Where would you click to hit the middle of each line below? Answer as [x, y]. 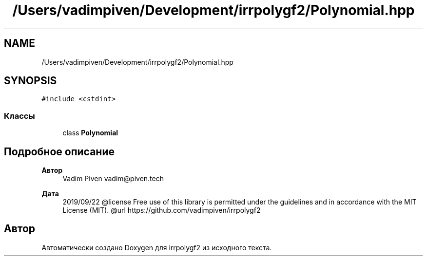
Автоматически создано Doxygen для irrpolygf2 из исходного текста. [157, 247]
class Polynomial [90, 133]
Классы [19, 116]
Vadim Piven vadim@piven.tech [113, 179]
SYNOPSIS [30, 81]
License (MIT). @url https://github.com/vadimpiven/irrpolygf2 [162, 210]
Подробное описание [59, 151]
